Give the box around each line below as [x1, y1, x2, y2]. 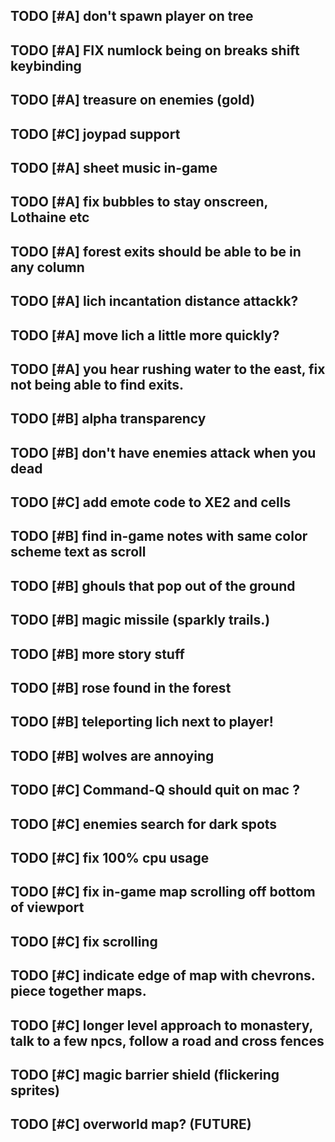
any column [10, 259, 85, 276]
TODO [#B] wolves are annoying [10, 747, 215, 764]
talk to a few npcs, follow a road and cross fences [10, 1032, 325, 1049]
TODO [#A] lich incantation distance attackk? [10, 293, 299, 310]
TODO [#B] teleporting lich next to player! [10, 714, 274, 731]
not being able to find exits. [10, 376, 185, 393]
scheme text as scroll [10, 544, 147, 561]
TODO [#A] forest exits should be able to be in [10, 243, 302, 260]
